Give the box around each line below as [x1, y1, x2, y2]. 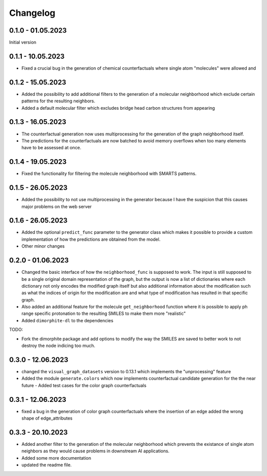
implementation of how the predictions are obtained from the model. [21, 236, 161, 242]
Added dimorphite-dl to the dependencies [21, 317, 114, 323]
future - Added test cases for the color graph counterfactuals [21, 382, 147, 388]
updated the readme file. [21, 462, 72, 468]
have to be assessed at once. [21, 145, 82, 151]
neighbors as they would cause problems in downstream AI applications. [21, 448, 170, 454]
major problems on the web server [21, 203, 92, 210]
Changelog [9, 7, 55, 18]
